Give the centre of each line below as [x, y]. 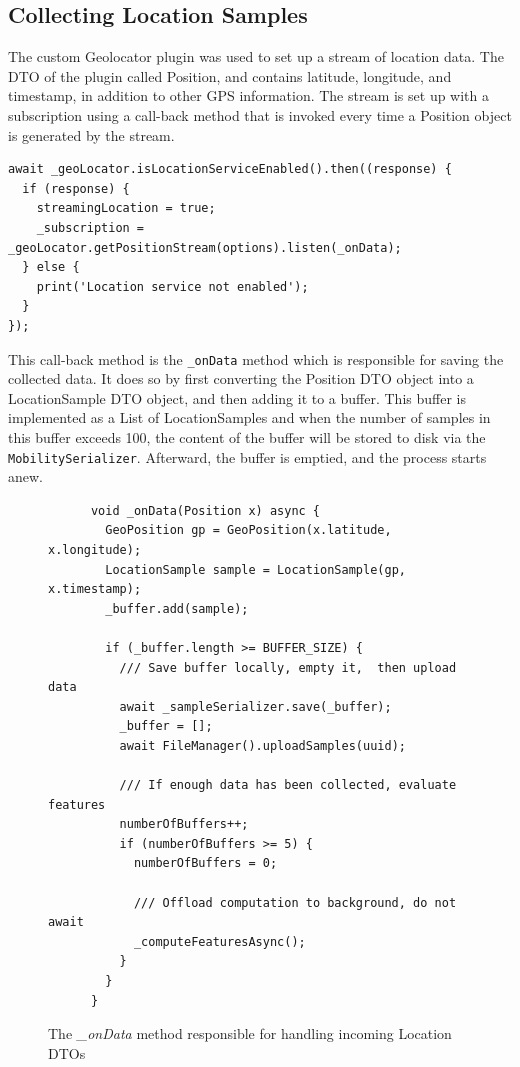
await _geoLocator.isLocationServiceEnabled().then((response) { [230, 169]
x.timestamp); [95, 589]
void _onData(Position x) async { [205, 510]
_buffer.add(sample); [177, 608]
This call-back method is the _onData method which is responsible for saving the [256, 358]
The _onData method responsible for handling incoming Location [250, 1033]
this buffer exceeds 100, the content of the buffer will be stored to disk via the [247, 436]
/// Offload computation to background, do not [295, 902]
